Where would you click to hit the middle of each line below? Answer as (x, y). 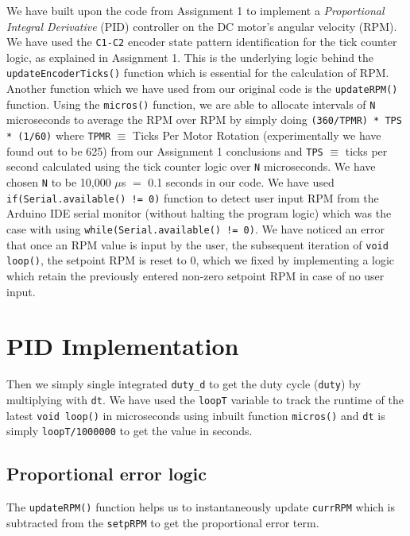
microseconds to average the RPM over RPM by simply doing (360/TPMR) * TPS (204, 120)
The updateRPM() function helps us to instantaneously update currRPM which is (201, 507)
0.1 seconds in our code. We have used (241, 182)
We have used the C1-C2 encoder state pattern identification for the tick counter (202, 42)
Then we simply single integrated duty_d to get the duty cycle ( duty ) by (184, 384)
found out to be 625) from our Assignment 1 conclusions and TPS (165, 150)
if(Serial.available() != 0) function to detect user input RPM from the (193, 197)
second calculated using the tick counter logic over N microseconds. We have (191, 166)
